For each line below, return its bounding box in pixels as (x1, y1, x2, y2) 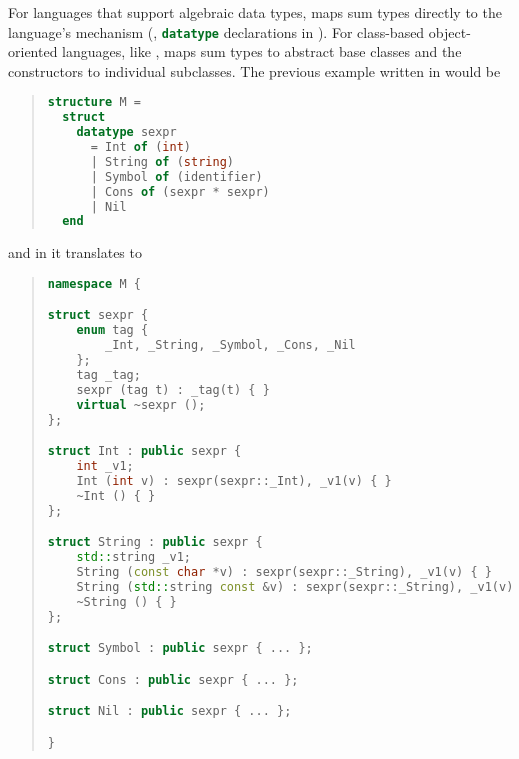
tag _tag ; (76, 367, 141, 382)
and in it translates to (8, 242, 142, 263)
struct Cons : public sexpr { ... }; (47, 672, 299, 687)
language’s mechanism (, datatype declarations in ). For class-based (8, 21, 425, 42)
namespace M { (47, 276, 141, 291)
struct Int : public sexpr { (47, 444, 242, 459)
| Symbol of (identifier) (90, 169, 263, 184)
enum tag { (76, 323, 149, 338)
